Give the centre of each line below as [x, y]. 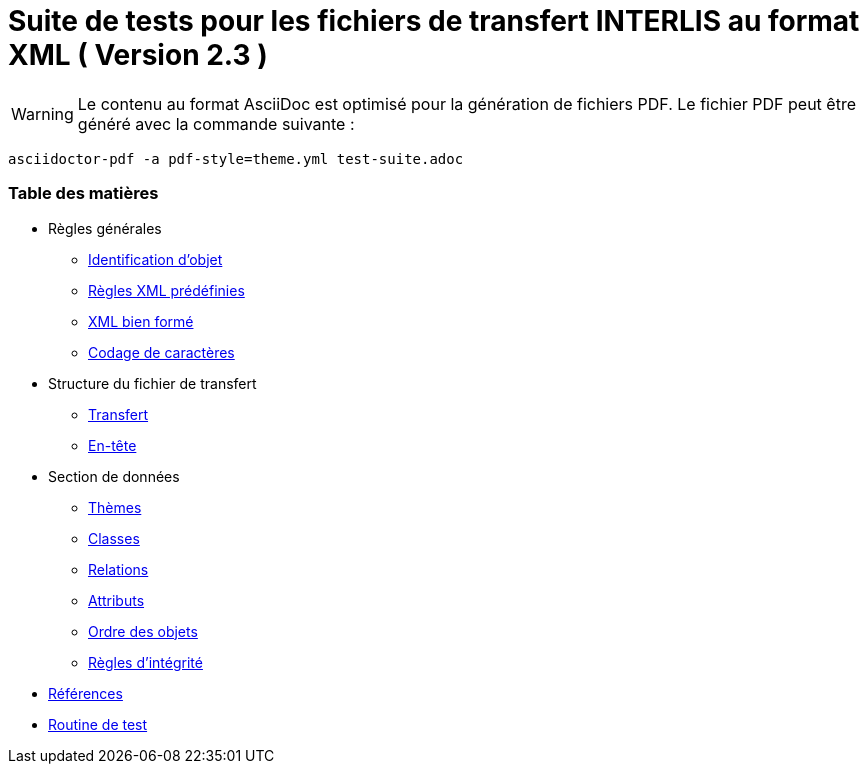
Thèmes [115, 507]
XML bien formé [141, 321]
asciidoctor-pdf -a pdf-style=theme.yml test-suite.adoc [236, 158]
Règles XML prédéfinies [166, 290]
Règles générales [105, 228]
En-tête [112, 445]
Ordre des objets [143, 631]
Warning [42, 113]
